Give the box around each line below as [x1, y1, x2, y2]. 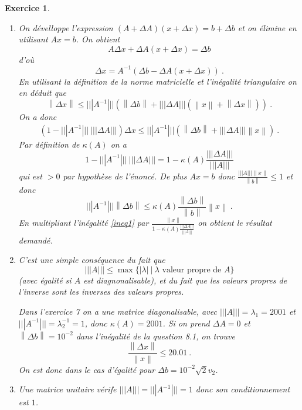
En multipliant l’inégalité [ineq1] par [18, 216, 149, 229]
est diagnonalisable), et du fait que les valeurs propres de [83, 274, 287, 286]
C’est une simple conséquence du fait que [18, 254, 165, 266]
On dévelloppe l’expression [18, 21, 113, 34]
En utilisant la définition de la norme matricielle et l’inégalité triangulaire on [18, 75, 297, 87]
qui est [18, 169, 42, 182]
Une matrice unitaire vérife [18, 383, 117, 395]
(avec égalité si [18, 274, 72, 286]
